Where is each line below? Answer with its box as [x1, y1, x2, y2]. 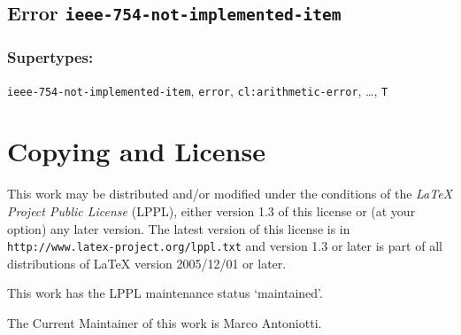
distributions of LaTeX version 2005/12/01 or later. [7, 253, 287, 272]
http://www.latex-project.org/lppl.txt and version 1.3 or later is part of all [7, 237, 442, 255]
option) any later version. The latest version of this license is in [7, 219, 350, 238]
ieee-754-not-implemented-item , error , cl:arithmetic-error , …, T [7, 81, 388, 99]
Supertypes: [7, 46, 94, 68]
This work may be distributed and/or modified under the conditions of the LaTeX [7, 184, 453, 203]
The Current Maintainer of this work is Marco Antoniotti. [7, 313, 322, 331]
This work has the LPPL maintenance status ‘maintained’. [7, 284, 323, 302]
